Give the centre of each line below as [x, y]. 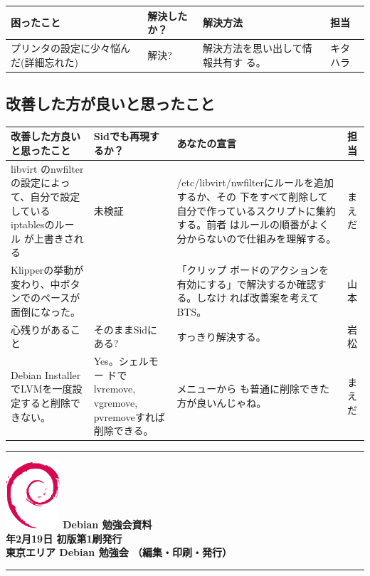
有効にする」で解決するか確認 [247, 283]
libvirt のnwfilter [47, 168]
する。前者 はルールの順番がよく [253, 224]
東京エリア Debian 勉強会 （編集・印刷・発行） [119, 552]
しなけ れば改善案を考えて [258, 298]
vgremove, [116, 403]
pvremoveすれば [129, 416]
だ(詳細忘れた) [44, 62]
